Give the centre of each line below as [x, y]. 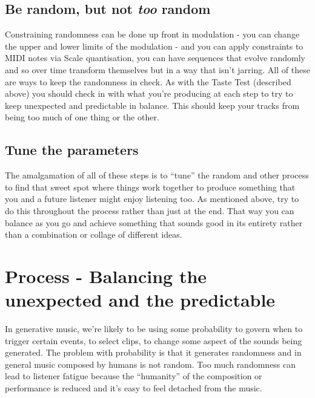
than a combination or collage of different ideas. [94, 234]
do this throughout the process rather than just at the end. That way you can [150, 210]
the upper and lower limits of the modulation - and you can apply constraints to [154, 46]
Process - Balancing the [106, 276]
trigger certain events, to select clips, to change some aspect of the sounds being [154, 340]
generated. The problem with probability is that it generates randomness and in [153, 352]
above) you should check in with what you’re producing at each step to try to [149, 93]
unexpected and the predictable [140, 300]
